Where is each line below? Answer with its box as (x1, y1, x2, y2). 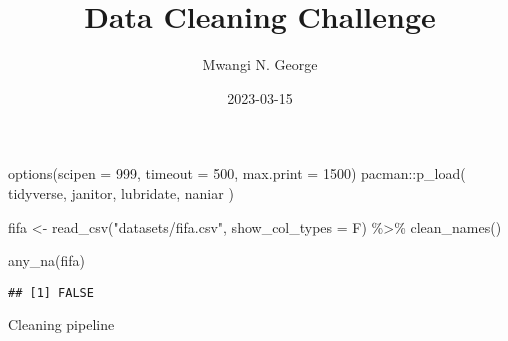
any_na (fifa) (8, 250, 86, 271)
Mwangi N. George (202, 54, 318, 75)
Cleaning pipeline (8, 314, 115, 335)
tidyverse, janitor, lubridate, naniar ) (8, 182, 234, 203)
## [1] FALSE (8, 285, 94, 300)
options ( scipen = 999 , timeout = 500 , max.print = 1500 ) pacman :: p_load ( (8, 163, 466, 184)
